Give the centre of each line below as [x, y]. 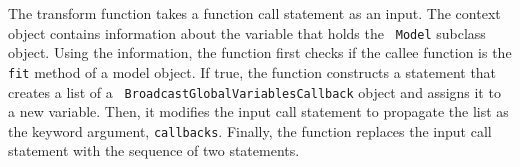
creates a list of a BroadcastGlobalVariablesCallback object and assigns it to [254, 91]
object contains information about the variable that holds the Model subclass [247, 32]
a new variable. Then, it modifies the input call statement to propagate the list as [258, 111]
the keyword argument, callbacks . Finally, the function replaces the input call [250, 130]
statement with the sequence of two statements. [154, 150]
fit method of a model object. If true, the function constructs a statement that [252, 71]
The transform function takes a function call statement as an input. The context [254, 13]
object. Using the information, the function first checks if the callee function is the [260, 52]
